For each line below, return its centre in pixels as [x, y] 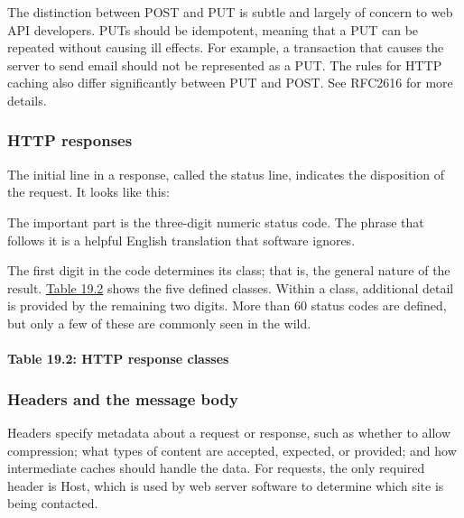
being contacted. [53, 503]
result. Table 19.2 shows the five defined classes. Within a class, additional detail [231, 287]
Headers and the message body [123, 398]
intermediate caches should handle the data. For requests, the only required [216, 468]
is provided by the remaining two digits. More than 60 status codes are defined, [227, 305]
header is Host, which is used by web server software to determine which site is [226, 485]
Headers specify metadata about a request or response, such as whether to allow [229, 432]
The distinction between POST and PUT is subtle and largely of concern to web [230, 12]
